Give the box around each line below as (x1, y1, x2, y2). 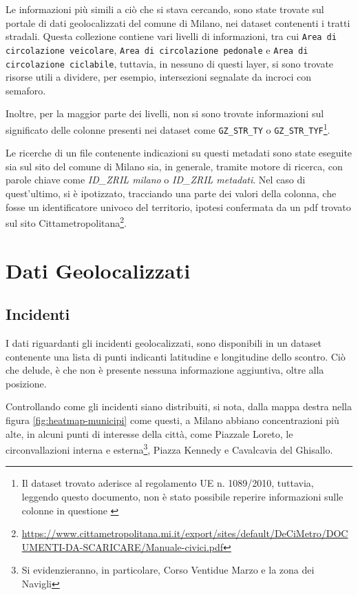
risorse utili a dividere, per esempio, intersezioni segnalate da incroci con (6, 70, 311, 84)
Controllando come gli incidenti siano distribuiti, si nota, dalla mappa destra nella (6, 399, 352, 414)
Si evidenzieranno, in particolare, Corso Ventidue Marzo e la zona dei (21, 563, 315, 577)
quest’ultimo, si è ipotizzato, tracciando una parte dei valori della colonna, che (6, 186, 337, 201)
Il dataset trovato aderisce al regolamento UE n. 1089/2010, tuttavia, (21, 476, 314, 490)
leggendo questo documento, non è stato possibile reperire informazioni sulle (21, 490, 344, 504)
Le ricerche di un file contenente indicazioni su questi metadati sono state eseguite (6, 145, 352, 160)
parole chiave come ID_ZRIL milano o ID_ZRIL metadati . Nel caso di (6, 172, 306, 187)
